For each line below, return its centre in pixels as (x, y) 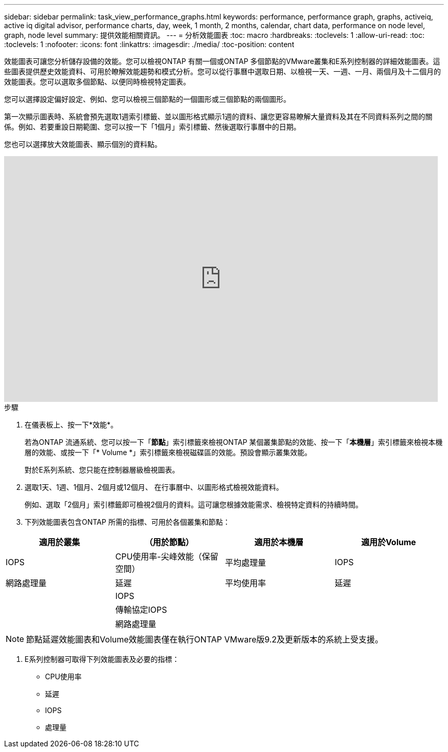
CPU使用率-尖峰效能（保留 (167, 556)
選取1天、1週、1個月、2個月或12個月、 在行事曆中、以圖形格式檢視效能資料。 (154, 487)
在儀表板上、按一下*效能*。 (71, 425)
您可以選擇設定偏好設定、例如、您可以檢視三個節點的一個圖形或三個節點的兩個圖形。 (147, 99)
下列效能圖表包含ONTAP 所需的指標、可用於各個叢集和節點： (127, 522)
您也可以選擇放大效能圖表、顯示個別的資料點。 (83, 144)
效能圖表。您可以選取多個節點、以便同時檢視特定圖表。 (97, 82)
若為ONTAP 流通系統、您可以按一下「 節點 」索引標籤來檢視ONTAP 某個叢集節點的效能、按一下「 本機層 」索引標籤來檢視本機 (234, 442)
